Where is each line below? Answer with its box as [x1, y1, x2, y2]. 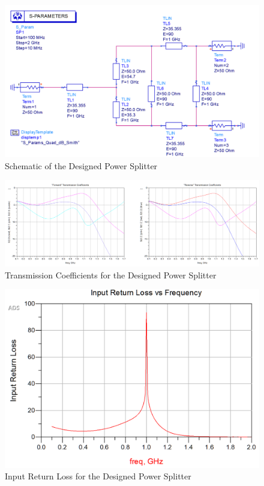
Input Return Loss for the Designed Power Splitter [5, 470, 191, 482]
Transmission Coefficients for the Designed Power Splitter [5, 268, 217, 281]
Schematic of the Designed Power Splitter [5, 159, 158, 172]
